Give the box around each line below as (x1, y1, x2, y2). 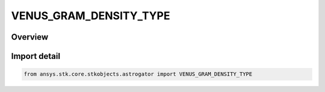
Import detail (11, 51, 60, 61)
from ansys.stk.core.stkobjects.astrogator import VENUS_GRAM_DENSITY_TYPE (23, 71, 253, 78)
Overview (11, 32, 49, 42)
